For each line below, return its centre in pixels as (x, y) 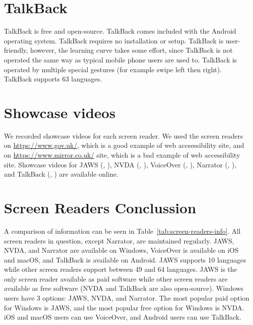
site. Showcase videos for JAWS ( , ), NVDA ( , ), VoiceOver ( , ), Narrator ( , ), (120, 164)
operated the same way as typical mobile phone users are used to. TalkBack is (120, 59)
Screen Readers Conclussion (100, 207)
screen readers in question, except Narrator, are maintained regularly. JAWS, (119, 240)
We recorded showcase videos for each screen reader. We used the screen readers (124, 135)
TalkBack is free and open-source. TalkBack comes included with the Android (120, 31)
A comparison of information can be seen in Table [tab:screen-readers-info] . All (122, 231)
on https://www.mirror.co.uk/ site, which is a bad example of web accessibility (122, 155)
